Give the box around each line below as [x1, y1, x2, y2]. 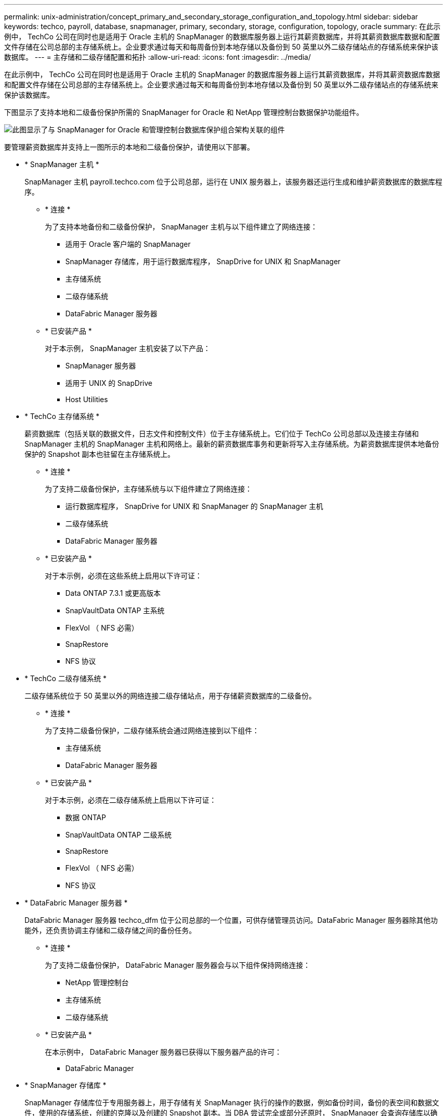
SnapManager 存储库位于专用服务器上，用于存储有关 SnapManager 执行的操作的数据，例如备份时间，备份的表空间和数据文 [24, 1098, 439, 1107]
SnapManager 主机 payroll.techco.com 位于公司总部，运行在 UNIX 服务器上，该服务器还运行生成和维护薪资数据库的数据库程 [24, 177, 442, 186]
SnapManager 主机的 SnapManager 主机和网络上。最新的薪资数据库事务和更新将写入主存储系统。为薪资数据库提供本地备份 [24, 439, 439, 448]
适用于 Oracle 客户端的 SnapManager [65, 240, 191, 248]
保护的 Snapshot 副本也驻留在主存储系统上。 [24, 450, 175, 458]
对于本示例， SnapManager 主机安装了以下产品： [45, 344, 211, 353]
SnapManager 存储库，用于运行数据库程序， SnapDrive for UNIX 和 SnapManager [65, 257, 341, 266]
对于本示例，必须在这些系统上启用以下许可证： [45, 571, 202, 580]
